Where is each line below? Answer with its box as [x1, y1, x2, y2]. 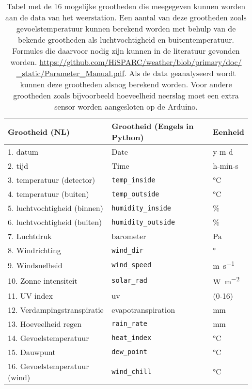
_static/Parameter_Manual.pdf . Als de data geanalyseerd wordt [16, 67, 236, 79]
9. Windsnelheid [8, 259, 63, 271]
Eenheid [213, 126, 244, 137]
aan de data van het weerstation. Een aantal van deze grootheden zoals [5, 12, 247, 23]
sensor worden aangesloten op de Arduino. [54, 101, 198, 112]
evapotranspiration [111, 304, 175, 315]
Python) [111, 131, 144, 143]
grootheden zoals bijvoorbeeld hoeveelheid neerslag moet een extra [13, 90, 239, 101]
